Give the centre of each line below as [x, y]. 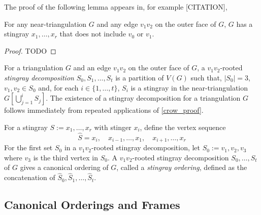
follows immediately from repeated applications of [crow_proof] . [104, 110]
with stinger [113, 127]
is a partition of [140, 77]
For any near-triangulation [45, 24]
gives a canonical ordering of [64, 167]
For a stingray [26, 127]
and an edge [92, 68]
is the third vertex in [66, 157]
